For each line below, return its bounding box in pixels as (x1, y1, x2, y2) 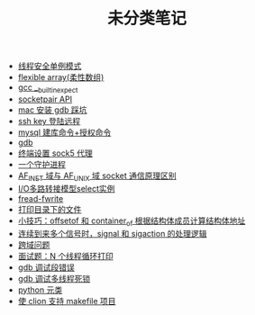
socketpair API (17, 94, 73, 104)
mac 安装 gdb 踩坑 (17, 104, 87, 115)
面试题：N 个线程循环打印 (17, 250, 114, 261)
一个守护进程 (17, 158, 66, 169)
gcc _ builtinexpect (17, 82, 78, 94)
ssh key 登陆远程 (17, 115, 81, 126)
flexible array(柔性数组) (17, 72, 105, 83)
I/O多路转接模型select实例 (17, 183, 115, 193)
